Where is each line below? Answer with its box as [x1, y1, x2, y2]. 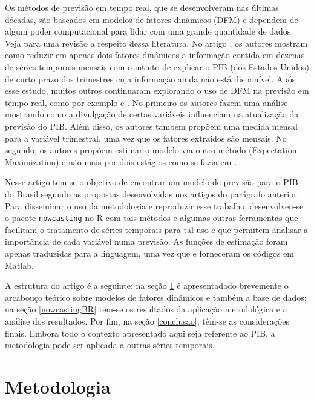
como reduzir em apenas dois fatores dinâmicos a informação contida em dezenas [5, 48, 305, 61]
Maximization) [5, 155, 59, 168]
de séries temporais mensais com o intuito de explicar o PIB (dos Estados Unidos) [5, 60, 310, 73]
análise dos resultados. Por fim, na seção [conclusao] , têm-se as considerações [5, 314, 290, 327]
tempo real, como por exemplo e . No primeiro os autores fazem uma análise [5, 96, 288, 108]
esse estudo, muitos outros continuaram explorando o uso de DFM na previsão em [5, 84, 309, 97]
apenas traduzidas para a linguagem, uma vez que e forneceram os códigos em [5, 246, 294, 259]
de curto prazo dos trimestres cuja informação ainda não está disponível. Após [5, 72, 296, 85]
